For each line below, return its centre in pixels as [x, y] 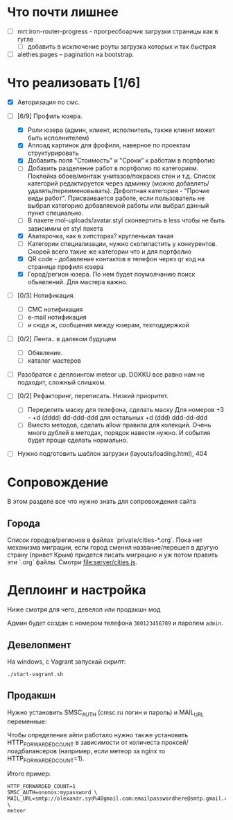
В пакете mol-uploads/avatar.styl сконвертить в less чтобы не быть [126, 220]
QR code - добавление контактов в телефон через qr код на [116, 259]
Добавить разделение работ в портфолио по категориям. [113, 168]
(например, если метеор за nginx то [112, 751]
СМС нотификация [55, 309]
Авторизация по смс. [49, 102]
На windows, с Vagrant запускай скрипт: [67, 662]
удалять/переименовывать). [70, 191]
